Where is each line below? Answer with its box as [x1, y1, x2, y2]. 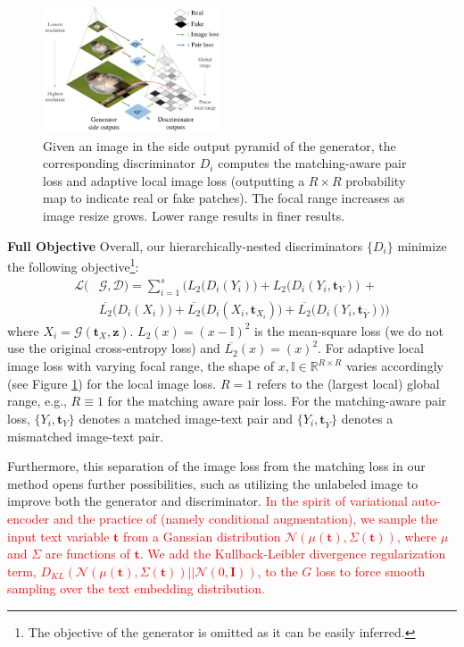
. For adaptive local [318, 339, 424, 357]
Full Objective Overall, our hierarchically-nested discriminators [7, 236, 363, 255]
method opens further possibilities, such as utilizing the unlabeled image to [7, 474, 418, 492]
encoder [7, 508, 50, 527]
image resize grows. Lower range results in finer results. [43, 206, 345, 225]
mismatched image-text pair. [7, 426, 164, 445]
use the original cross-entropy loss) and [7, 339, 220, 357]
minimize [397, 236, 447, 255]
